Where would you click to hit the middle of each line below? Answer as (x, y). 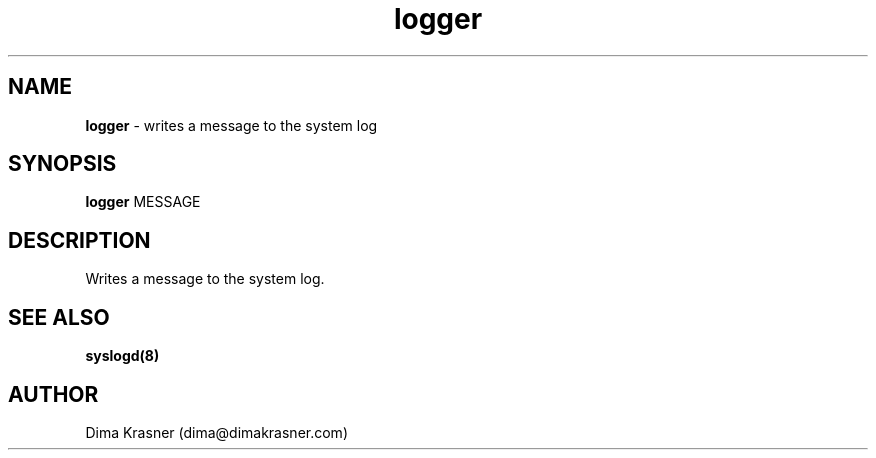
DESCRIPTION (79, 240)
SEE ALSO (59, 317)
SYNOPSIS (62, 164)
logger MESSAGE (143, 202)
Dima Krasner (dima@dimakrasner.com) (216, 432)
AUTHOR (53, 394)
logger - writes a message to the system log (231, 125)
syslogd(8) (122, 356)
